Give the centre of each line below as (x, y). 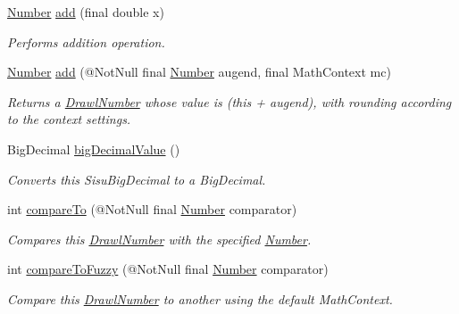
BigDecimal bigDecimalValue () (94, 149)
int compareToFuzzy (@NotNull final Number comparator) (168, 269)
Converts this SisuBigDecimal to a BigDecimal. (137, 179)
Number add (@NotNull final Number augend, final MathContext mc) (199, 72)
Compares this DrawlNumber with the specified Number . (159, 239)
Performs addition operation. (86, 41)
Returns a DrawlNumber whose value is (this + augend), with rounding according (229, 101)
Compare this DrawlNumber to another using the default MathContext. (200, 298)
